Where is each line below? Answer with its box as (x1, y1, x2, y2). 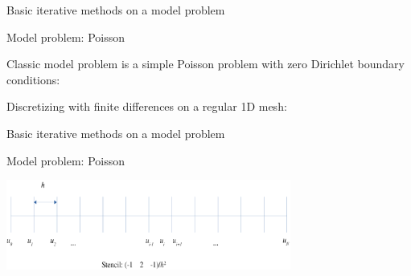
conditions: (6, 71, 60, 87)
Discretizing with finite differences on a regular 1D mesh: (6, 98, 287, 115)
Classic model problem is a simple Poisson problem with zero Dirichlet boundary (6, 55, 405, 72)
